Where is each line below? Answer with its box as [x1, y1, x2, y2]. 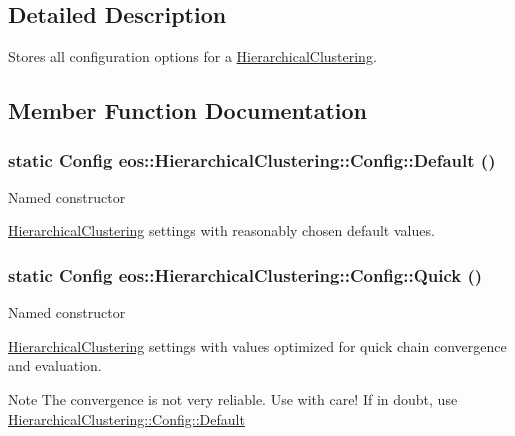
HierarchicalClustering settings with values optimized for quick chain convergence [8, 335, 507, 356]
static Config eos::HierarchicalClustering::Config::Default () [8, 147, 496, 172]
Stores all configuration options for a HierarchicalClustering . [8, 46, 377, 67]
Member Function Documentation [8, 95, 368, 126]
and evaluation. [8, 355, 102, 376]
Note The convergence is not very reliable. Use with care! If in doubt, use [8, 388, 458, 409]
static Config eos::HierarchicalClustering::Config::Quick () [8, 262, 483, 287]
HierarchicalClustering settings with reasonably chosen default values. [8, 220, 435, 241]
